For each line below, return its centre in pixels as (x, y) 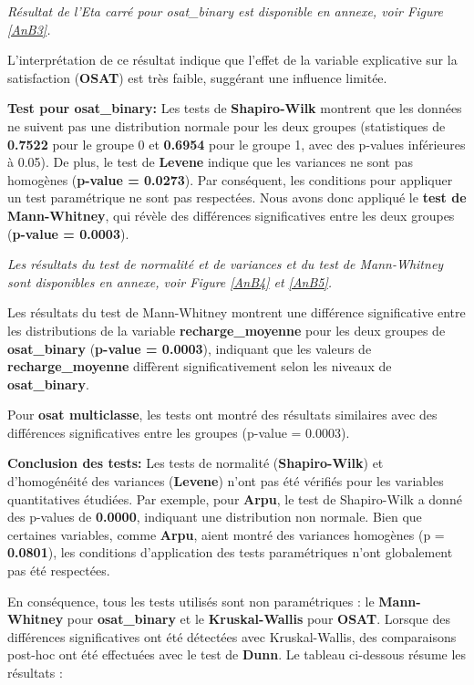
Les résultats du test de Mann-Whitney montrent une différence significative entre (237, 312)
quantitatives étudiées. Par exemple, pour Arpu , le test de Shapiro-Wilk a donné (235, 498)
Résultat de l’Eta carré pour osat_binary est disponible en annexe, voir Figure (226, 11)
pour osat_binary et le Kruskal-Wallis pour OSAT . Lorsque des (259, 619)
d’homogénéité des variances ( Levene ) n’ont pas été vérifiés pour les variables (226, 481)
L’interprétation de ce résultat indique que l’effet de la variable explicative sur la (232, 60)
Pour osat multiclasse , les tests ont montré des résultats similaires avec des (222, 415)
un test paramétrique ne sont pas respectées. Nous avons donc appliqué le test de (237, 197)
